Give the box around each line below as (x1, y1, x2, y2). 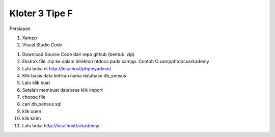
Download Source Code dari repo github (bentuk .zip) (22, 51, 135, 57)
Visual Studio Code (22, 42, 63, 48)
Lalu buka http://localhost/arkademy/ (22, 122, 100, 128)
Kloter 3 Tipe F (9, 8, 73, 19)
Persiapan (9, 25, 31, 32)
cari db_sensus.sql (22, 101, 62, 107)
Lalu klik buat (22, 79, 50, 86)
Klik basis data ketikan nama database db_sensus (22, 72, 127, 78)
